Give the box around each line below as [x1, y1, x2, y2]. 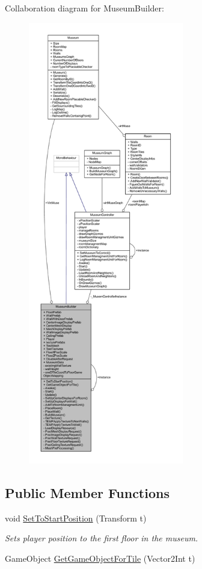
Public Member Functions [5, 483, 170, 502]
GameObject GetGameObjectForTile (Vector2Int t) [5, 552, 195, 564]
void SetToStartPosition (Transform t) [5, 511, 147, 524]
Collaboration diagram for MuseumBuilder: [5, 2, 164, 14]
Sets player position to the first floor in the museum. [5, 532, 198, 544]
